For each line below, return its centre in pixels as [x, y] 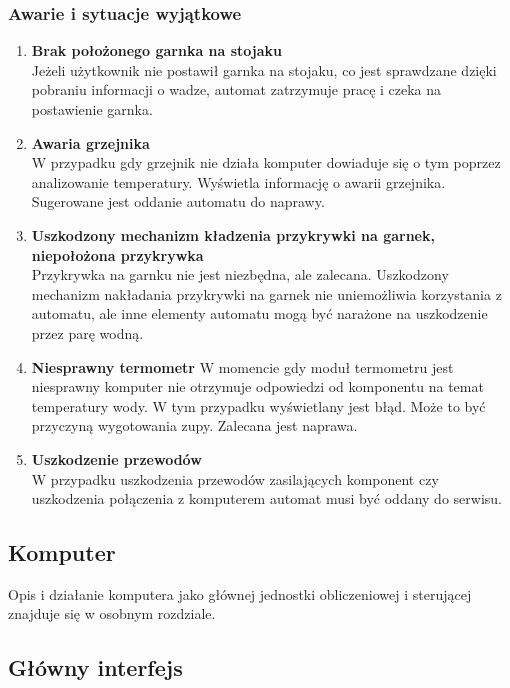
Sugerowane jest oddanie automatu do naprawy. [178, 201]
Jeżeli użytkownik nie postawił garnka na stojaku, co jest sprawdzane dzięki [264, 69]
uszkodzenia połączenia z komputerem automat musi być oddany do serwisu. [266, 498]
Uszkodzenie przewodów [116, 458]
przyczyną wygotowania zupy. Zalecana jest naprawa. [194, 425]
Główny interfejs [95, 667]
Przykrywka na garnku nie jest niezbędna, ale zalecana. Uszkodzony [240, 274]
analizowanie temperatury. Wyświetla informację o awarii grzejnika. [238, 181]
